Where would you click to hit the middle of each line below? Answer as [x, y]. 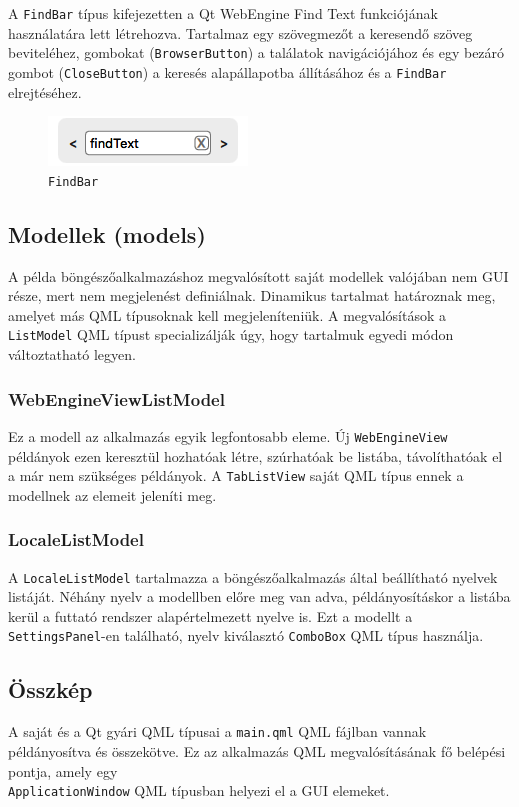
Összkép [50, 689]
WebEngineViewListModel [116, 398]
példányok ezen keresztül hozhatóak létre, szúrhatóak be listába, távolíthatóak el [255, 455]
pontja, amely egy [63, 770]
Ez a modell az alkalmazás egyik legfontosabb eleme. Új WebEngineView [228, 435]
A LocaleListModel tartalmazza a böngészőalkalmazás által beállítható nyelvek [253, 576]
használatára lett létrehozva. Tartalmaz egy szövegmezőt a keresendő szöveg [240, 32]
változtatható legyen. [72, 354]
